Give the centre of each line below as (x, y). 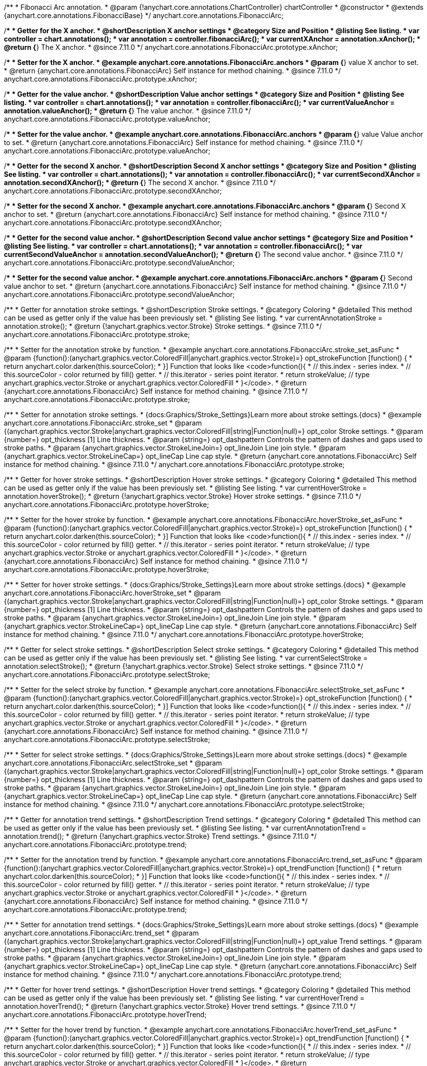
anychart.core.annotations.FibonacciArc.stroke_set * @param (103, 423)
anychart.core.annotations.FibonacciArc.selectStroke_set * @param (113, 763)
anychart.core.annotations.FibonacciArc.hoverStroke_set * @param (112, 593)
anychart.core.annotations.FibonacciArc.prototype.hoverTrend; (105, 1014)
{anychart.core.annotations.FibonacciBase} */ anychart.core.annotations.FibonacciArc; (144, 15)
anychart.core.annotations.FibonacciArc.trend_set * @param (102, 933)
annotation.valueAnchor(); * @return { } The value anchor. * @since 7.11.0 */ (127, 111)
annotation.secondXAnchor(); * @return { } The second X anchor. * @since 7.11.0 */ (140, 182)
